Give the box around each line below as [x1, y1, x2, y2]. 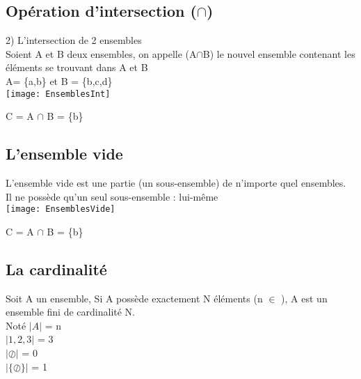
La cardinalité [6, 258, 107, 279]
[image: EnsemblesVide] [6, 204, 115, 215]
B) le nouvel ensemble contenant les [202, 46, 355, 61]
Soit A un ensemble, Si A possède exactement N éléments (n [6, 291, 263, 305]
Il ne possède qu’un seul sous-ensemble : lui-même [6, 189, 218, 203]
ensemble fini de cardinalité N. [6, 304, 136, 319]
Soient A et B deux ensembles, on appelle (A [6, 46, 197, 61]
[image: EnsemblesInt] [6, 88, 111, 99]
